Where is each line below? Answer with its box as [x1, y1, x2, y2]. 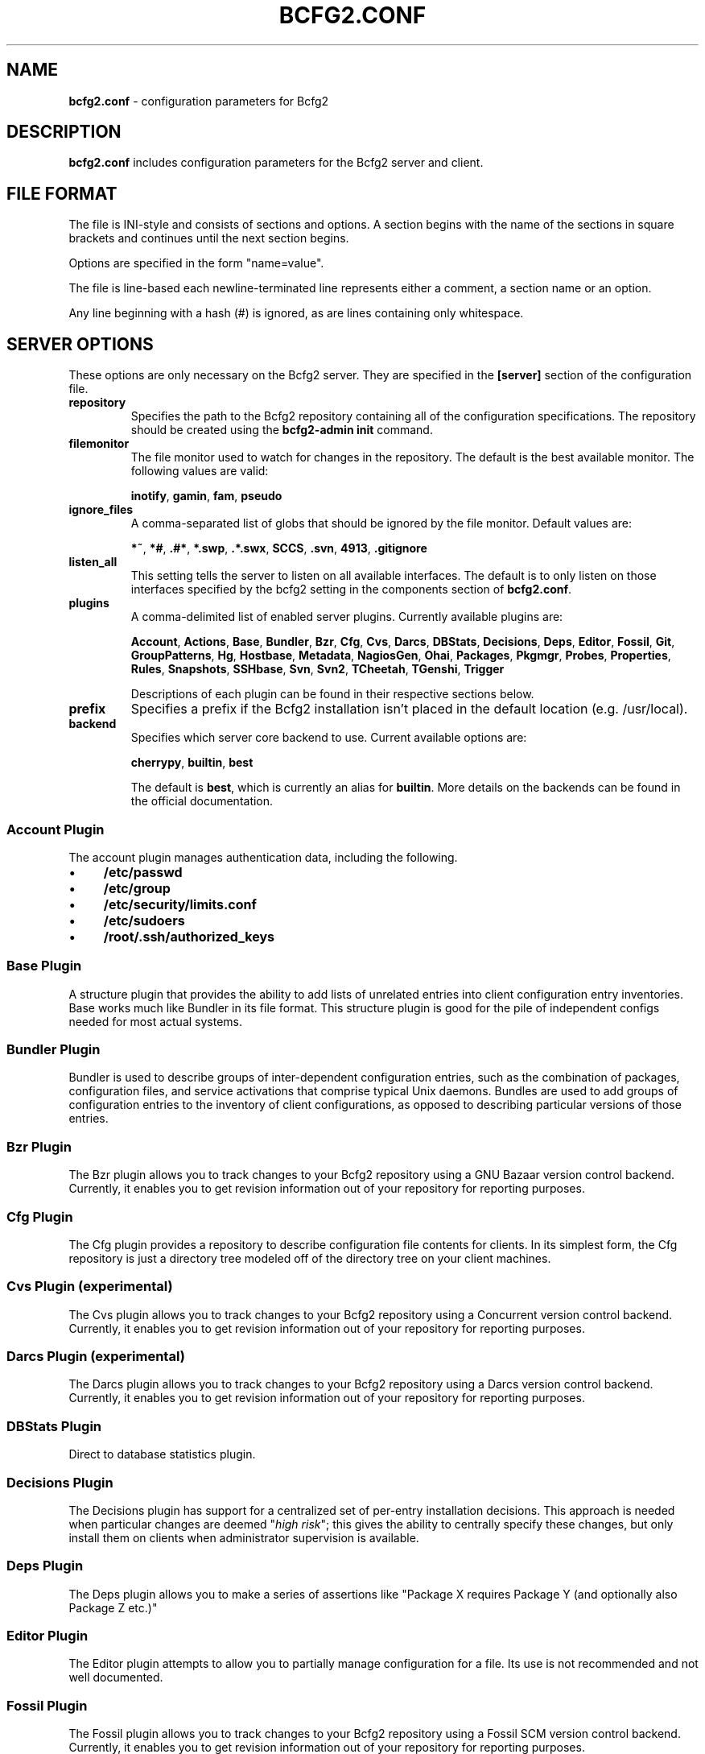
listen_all [68, 555, 117, 569]
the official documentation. [130, 794, 274, 809]
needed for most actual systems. [68, 1014, 243, 1028]
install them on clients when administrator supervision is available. [68, 1530, 419, 1545]
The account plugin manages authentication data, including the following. [68, 850, 458, 864]
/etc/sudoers [103, 912, 185, 929]
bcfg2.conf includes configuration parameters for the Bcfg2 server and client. [68, 155, 484, 170]
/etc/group [103, 879, 171, 896]
